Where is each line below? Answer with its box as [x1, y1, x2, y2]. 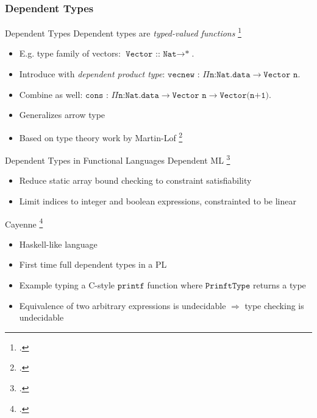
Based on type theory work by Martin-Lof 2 [19, 129, 183, 144]
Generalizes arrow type [19, 108, 105, 121]
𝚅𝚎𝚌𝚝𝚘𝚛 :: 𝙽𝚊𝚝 [126, 50, 177, 59]
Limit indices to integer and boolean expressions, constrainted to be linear [19, 194, 296, 207]
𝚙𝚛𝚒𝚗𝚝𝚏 [117, 281, 144, 290]
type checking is [244, 299, 304, 312]
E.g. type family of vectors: [19, 47, 121, 60]
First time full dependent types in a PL [19, 258, 167, 271]
